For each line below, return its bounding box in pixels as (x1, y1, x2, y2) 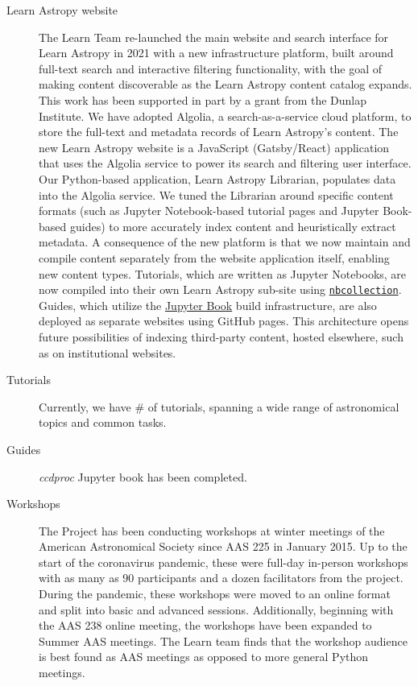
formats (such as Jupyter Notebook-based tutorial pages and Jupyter (39, 202, 379, 219)
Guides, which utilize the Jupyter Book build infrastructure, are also (39, 296, 377, 313)
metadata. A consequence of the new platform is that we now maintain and (39, 233, 411, 250)
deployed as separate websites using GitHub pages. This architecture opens (39, 312, 409, 329)
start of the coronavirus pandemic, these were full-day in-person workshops (39, 553, 408, 570)
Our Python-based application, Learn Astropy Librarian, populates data (39, 170, 396, 187)
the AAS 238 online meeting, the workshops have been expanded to (39, 617, 372, 634)
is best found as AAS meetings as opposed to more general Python (39, 648, 369, 665)
